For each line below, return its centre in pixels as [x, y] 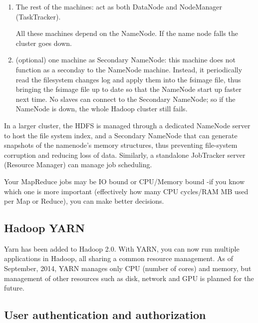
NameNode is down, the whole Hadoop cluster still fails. [102, 109]
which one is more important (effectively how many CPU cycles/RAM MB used [126, 191]
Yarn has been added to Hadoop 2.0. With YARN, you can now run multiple [122, 248]
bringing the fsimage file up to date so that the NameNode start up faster [129, 89]
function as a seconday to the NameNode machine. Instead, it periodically [129, 69]
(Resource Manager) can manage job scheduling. [78, 164]
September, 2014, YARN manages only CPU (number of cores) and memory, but [128, 268]
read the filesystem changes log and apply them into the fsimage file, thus [128, 79]
